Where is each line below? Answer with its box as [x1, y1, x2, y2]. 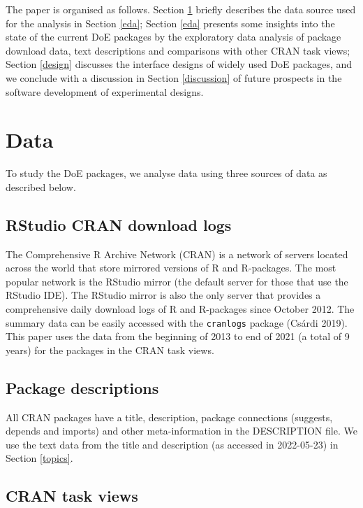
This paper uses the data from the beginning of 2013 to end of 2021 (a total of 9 [6, 329, 350, 344]
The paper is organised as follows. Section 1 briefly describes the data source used [6, 2, 356, 16]
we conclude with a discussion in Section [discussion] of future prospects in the [6, 70, 342, 85]
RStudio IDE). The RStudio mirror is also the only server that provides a [6, 288, 321, 302]
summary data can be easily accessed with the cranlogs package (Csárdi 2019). [6, 315, 348, 330]
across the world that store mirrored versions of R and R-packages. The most [6, 260, 336, 275]
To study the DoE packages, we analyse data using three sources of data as [6, 166, 327, 181]
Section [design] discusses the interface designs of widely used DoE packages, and [6, 57, 353, 71]
